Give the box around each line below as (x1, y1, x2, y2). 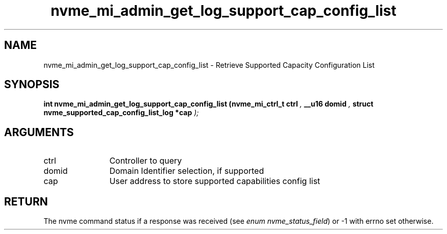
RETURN (4, 195, 48, 208)
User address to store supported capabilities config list (109, 176, 320, 187)
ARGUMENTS (4, 125, 74, 139)
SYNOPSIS (4, 78, 60, 91)
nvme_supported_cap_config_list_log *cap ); (43, 108, 199, 117)
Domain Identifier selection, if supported (109, 166, 264, 176)
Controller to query (109, 155, 182, 166)
